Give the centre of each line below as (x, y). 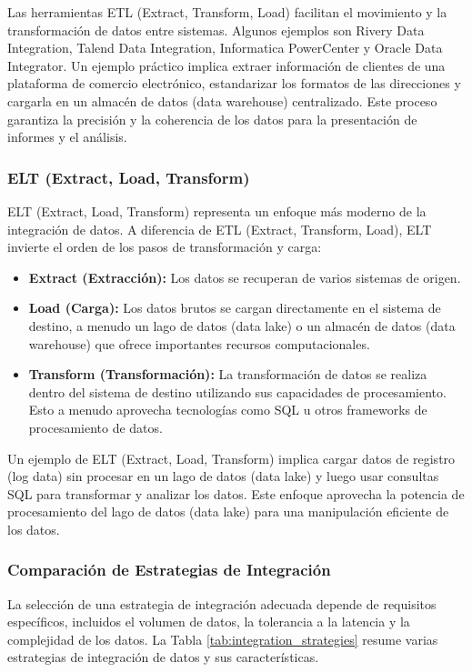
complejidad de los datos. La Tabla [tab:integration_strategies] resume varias (223, 639)
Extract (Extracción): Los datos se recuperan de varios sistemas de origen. (245, 277)
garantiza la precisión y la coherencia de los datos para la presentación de (212, 119)
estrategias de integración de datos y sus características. (163, 657)
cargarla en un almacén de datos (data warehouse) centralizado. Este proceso (222, 100)
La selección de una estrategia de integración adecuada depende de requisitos (222, 603)
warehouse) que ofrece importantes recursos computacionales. (199, 343)
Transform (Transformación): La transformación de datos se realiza (228, 374)
